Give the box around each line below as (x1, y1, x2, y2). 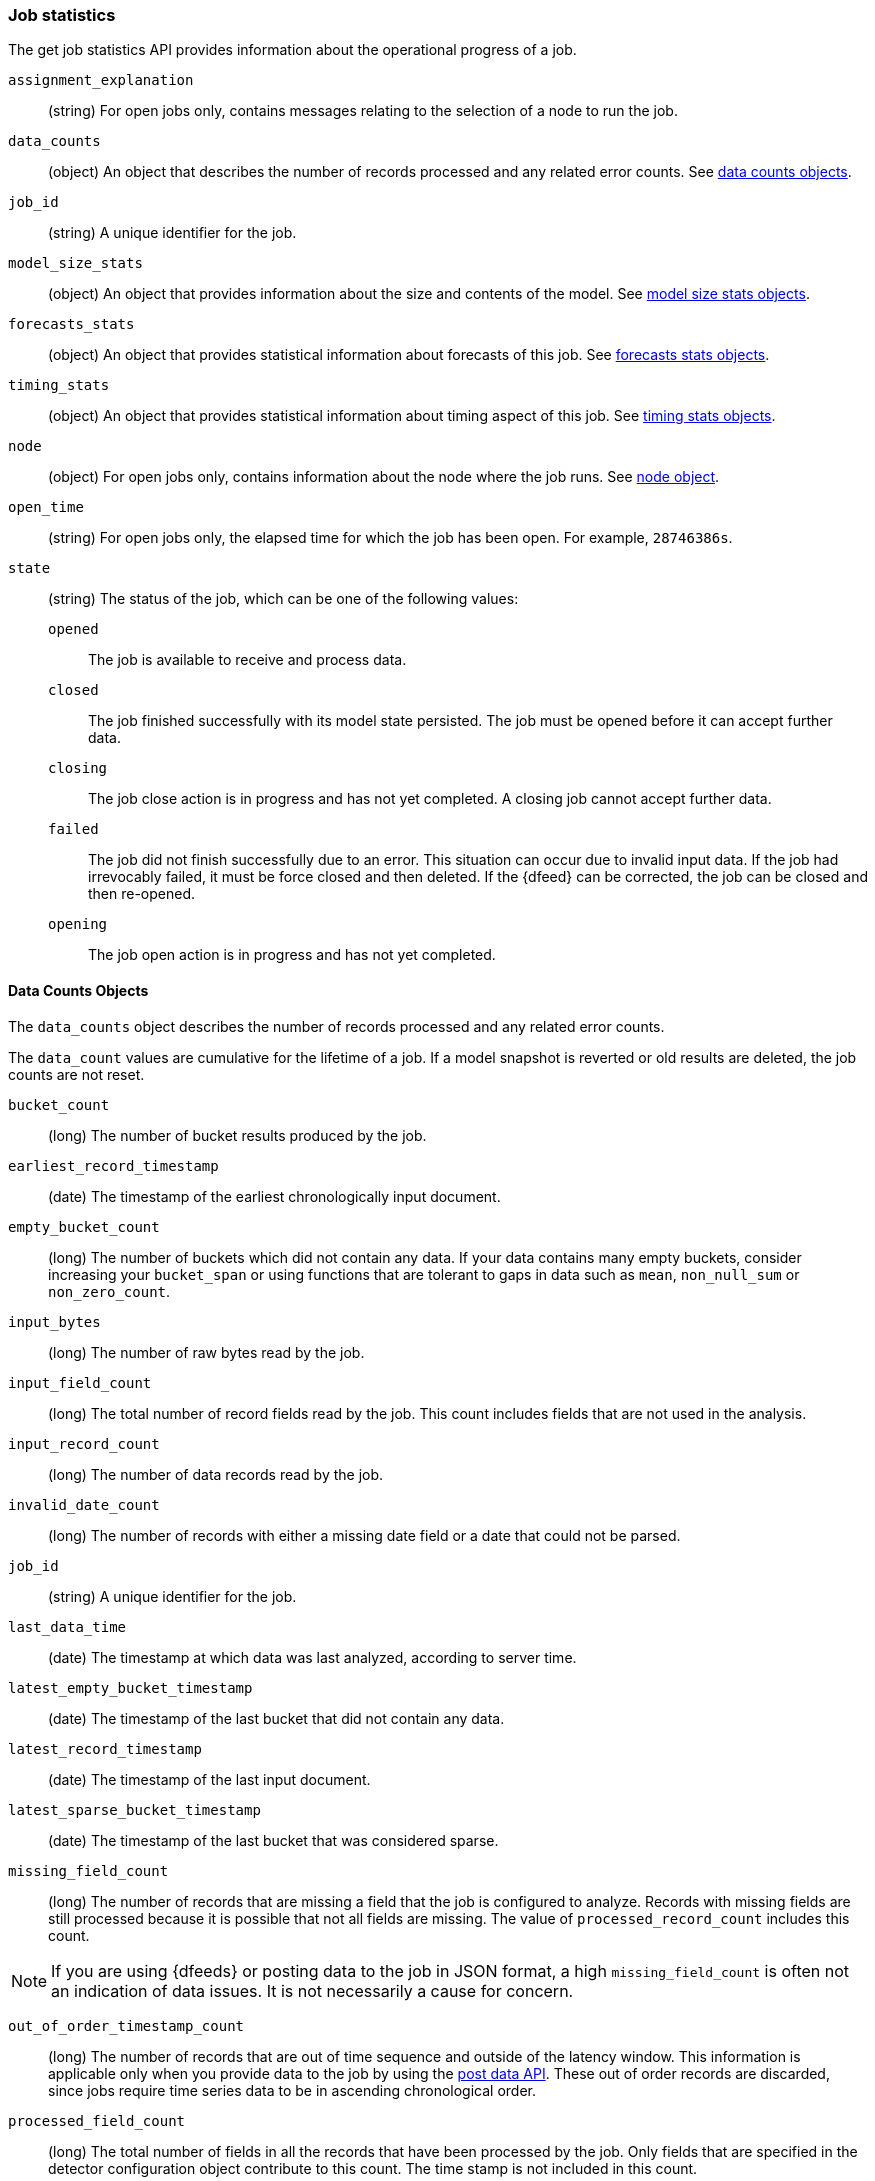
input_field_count (8, 1374, 152, 1391)
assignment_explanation (8, 72, 194, 89)
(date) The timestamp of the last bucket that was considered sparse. (48, 1831, 499, 1849)
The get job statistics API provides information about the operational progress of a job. (8, 41, 577, 59)
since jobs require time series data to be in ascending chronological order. (48, 2081, 537, 2099)
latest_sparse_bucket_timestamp (8, 1801, 261, 1818)
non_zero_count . (48, 1282, 171, 1300)
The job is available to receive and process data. (88, 651, 407, 669)
